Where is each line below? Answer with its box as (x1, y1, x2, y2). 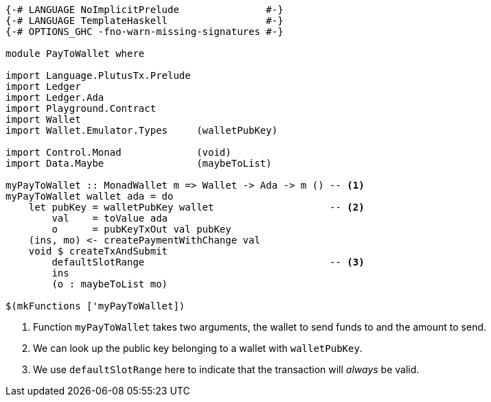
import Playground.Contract (5, 103, 157, 114)
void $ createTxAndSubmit (28, 246, 168, 257)
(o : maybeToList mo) (52, 279, 168, 289)
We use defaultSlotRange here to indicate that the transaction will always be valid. (33, 364, 420, 375)
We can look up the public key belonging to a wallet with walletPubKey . (33, 342, 363, 354)
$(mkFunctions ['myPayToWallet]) (5, 300, 185, 311)
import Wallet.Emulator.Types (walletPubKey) (5, 125, 278, 136)
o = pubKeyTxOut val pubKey (52, 224, 231, 235)
